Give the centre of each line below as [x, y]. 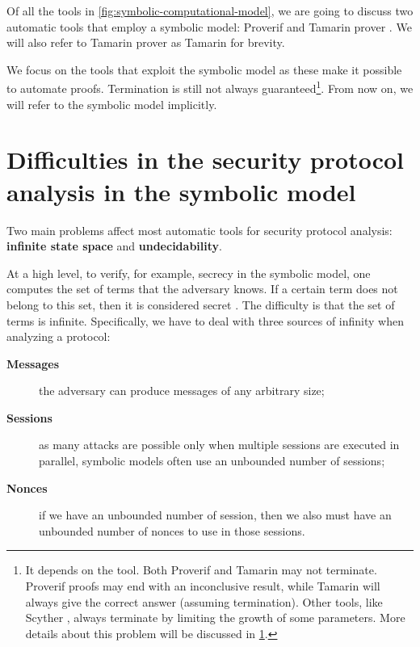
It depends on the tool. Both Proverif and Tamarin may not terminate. [201, 570]
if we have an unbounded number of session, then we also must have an [215, 515]
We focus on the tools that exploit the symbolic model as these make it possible [204, 69]
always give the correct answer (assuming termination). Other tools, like [204, 601]
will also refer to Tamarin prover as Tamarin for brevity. [146, 42]
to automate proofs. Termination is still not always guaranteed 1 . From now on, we [210, 87]
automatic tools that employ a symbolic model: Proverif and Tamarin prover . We [209, 26]
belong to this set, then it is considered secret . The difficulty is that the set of [201, 304]
